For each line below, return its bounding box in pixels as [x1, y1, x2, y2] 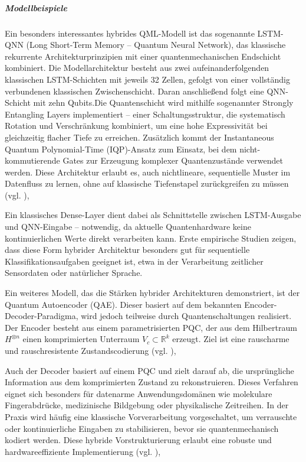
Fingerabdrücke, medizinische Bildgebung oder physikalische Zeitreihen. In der [5, 399, 289, 411]
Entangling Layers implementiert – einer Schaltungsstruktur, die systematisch [5, 108, 285, 120]
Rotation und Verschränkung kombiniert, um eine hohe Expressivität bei [5, 119, 268, 132]
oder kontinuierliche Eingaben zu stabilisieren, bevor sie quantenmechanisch [5, 422, 279, 434]
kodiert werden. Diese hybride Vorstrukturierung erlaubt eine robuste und [5, 434, 272, 446]
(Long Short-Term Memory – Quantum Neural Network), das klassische [26, 38, 286, 51]
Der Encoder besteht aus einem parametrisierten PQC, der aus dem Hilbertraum [5, 321, 297, 333]
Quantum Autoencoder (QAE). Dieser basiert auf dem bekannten [5, 298, 242, 310]
